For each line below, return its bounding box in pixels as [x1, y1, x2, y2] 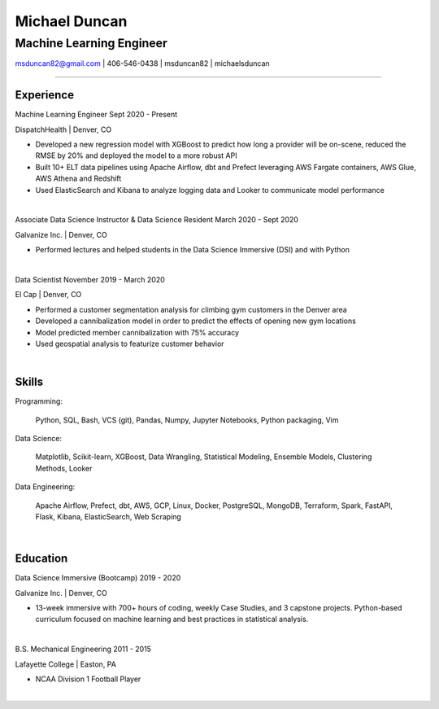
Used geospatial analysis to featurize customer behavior [35, 339, 224, 348]
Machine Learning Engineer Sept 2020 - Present [15, 110, 178, 120]
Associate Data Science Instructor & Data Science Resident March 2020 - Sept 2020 [15, 215, 298, 225]
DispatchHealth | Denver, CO [15, 125, 112, 134]
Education [15, 552, 68, 566]
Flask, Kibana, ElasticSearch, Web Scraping [35, 511, 182, 521]
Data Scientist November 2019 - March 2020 [15, 274, 166, 284]
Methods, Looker [35, 463, 93, 473]
